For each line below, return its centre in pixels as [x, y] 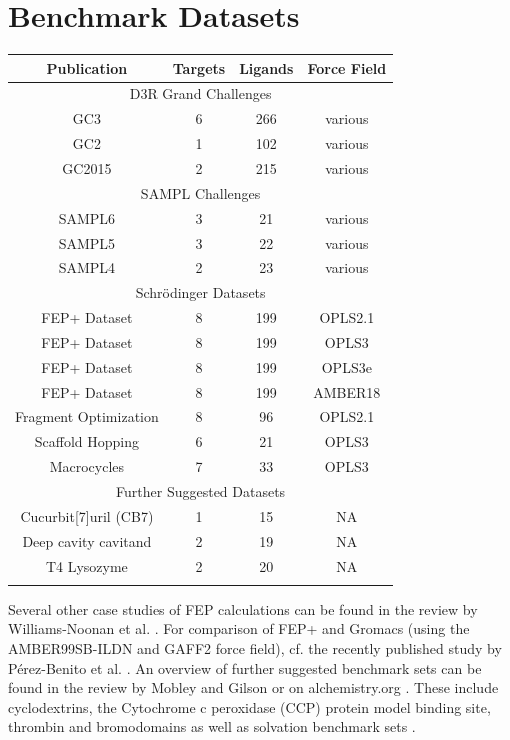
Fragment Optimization [87, 416]
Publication [87, 67]
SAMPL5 [87, 242]
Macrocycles [87, 466]
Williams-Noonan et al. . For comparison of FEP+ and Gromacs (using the [239, 628]
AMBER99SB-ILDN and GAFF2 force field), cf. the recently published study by [255, 648]
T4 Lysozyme [86, 565]
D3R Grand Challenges [200, 93]
